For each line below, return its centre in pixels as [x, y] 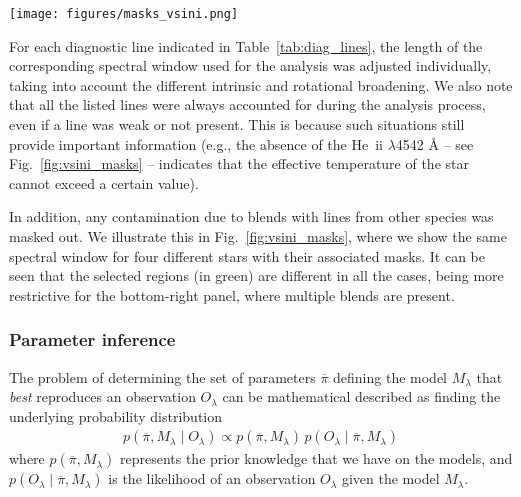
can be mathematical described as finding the [361, 396]
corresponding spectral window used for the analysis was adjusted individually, [250, 65]
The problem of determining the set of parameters [162, 376]
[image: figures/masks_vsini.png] [124, 14]
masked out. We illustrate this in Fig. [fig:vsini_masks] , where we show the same [258, 236]
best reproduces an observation [102, 396]
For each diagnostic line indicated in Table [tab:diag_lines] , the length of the [246, 45]
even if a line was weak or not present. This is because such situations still [237, 124]
